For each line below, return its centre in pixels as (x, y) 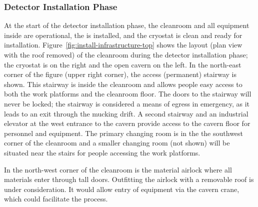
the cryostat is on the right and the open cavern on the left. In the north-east (123, 64)
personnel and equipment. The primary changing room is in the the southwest (124, 133)
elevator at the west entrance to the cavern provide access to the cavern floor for (127, 123)
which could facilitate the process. (56, 199)
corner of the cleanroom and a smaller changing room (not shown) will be (117, 143)
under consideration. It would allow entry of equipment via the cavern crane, (122, 189)
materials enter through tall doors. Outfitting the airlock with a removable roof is (129, 179)
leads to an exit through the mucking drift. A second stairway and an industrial (126, 113)
